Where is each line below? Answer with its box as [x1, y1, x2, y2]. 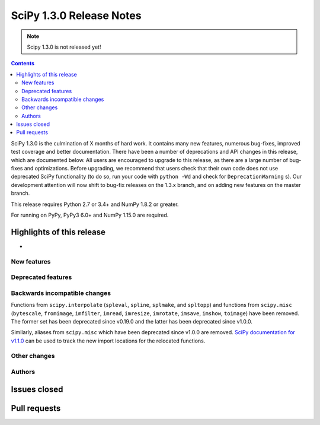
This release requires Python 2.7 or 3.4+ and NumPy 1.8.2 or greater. [11, 201, 179, 208]
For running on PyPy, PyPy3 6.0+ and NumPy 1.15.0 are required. [11, 211, 169, 218]
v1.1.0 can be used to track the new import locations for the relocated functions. [11, 337, 206, 344]
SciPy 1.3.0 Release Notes [11, 9, 142, 22]
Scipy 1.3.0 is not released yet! [27, 43, 101, 50]
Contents [11, 60, 35, 67]
